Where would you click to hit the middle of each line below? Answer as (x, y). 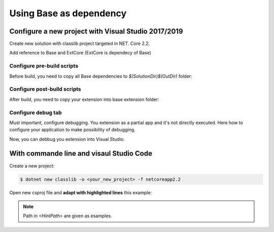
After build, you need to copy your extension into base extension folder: (84, 99)
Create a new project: (32, 166)
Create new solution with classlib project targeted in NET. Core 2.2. (80, 44)
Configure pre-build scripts (44, 66)
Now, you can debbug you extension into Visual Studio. (67, 139)
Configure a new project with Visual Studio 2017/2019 (96, 31)
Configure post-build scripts (45, 89)
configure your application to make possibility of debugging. (72, 130)
